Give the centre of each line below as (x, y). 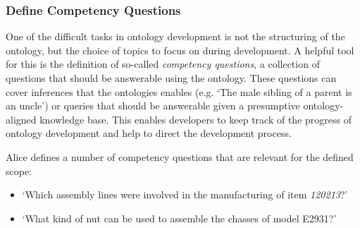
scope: (19, 170)
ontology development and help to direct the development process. (149, 133)
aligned (21, 119)
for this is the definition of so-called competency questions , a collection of (163, 64)
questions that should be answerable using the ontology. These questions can (171, 78)
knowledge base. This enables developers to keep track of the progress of (195, 119)
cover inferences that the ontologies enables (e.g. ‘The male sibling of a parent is (179, 91)
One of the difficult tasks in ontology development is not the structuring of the (175, 36)
